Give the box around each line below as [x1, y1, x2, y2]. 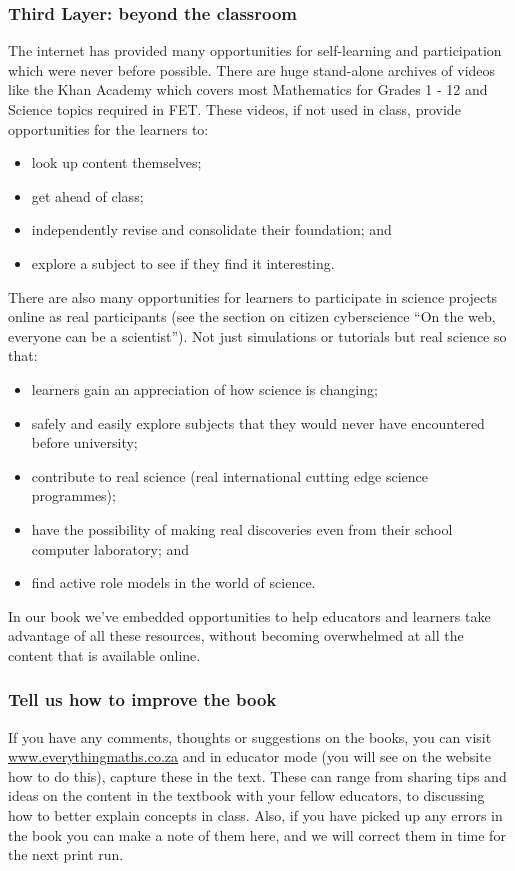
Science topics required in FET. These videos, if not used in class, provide [8, 99, 461, 119]
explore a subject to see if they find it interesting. [31, 252, 335, 273]
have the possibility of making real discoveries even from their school [31, 518, 453, 539]
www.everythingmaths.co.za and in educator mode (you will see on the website [8, 746, 491, 767]
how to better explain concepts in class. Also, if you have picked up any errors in [8, 805, 503, 826]
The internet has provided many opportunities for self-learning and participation [8, 40, 502, 61]
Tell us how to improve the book [8, 687, 277, 712]
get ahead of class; [31, 185, 144, 206]
